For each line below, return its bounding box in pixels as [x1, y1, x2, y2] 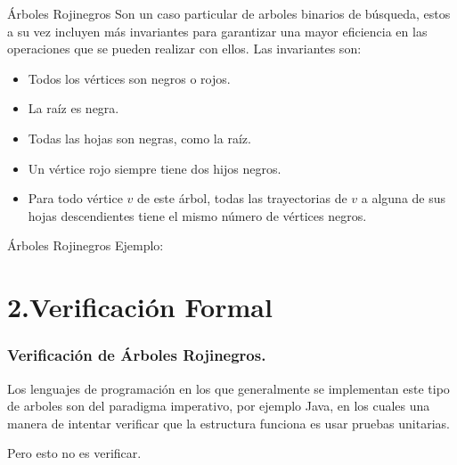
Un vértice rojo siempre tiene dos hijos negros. [28, 159, 282, 177]
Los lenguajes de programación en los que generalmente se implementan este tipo [7, 379, 450, 397]
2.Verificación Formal [7, 289, 273, 325]
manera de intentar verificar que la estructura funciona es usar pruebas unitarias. [7, 413, 450, 432]
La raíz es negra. [28, 99, 119, 118]
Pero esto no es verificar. [7, 444, 142, 462]
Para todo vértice [28, 189, 123, 208]
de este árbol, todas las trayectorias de [136, 189, 347, 208]
